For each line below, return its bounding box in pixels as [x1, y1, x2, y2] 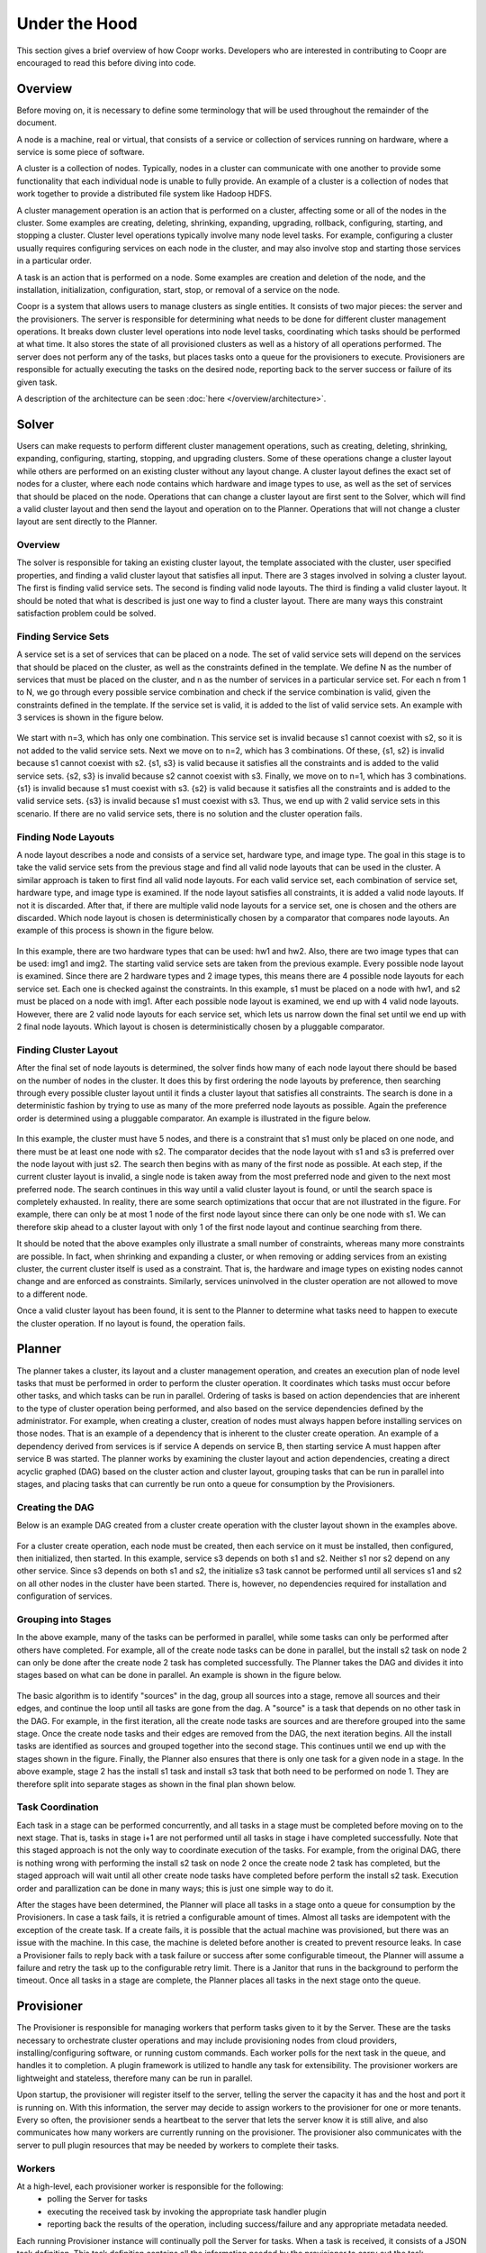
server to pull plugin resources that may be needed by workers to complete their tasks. [16, 2139, 339, 2150]
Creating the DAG [16, 1500, 94, 1513]
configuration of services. [16, 1591, 112, 1601]
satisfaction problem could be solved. [16, 608, 157, 618]
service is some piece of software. [16, 147, 145, 158]
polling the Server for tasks [47, 2194, 148, 2204]
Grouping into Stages [16, 1613, 112, 1626]
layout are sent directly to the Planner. [16, 516, 157, 527]
